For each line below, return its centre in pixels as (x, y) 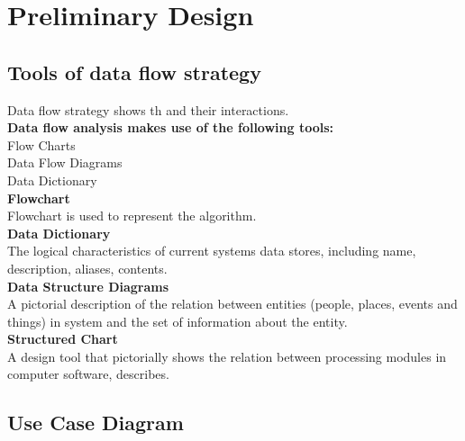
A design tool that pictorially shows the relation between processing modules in (227, 356)
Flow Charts (41, 144)
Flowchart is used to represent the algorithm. (132, 216)
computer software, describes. (88, 374)
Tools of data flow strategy (134, 72)
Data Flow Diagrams (65, 162)
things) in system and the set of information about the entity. (178, 321)
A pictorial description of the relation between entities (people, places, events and (232, 304)
